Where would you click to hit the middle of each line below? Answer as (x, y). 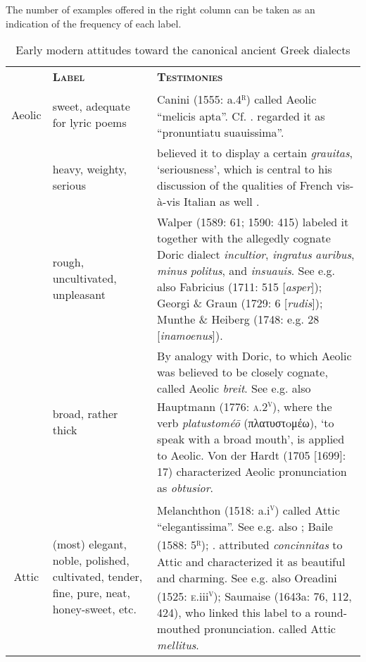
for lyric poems (89, 123)
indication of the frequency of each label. (94, 23)
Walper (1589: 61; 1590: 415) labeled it (253, 221)
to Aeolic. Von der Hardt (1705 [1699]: (252, 455)
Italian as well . (221, 201)
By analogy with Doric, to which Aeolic (254, 355)
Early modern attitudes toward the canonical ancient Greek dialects (183, 50)
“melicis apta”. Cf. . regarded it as (241, 116)
